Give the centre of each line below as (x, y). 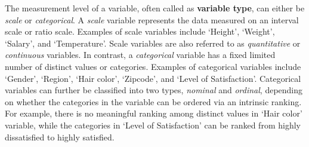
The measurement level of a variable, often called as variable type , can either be (155, 8)
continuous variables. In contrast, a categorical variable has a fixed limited (140, 55)
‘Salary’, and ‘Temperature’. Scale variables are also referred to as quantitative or (153, 43)
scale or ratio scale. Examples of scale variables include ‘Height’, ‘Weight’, (140, 31)
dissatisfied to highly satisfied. (60, 137)
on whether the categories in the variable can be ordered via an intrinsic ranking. (153, 101)
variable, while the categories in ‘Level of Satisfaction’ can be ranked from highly (153, 125)
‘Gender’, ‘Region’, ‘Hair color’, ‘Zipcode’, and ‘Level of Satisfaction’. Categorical (153, 78)
